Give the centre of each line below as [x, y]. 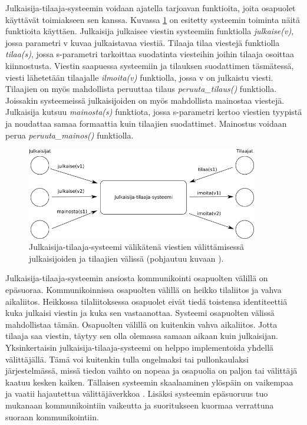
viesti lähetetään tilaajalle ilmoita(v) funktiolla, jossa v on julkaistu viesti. [139, 77]
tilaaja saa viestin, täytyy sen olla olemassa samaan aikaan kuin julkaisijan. [142, 336]
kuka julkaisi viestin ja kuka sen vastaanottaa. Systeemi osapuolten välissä [140, 313]
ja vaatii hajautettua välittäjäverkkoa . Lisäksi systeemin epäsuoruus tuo [137, 393]
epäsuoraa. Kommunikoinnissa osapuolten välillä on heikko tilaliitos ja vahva [143, 289]
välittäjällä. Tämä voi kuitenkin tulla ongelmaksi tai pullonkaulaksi [127, 359]
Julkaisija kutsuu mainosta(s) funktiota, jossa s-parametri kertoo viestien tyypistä [154, 112]
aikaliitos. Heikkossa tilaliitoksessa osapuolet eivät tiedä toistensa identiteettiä [146, 301]
